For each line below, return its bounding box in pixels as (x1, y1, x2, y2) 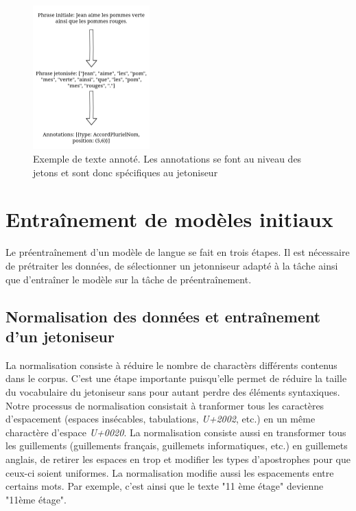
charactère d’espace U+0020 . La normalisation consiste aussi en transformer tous (5, 425, 346, 439)
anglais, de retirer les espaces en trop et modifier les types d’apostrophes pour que (5, 451, 351, 466)
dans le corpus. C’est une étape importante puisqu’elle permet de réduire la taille (5, 371, 347, 385)
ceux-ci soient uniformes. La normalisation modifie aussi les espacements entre (5, 465, 334, 479)
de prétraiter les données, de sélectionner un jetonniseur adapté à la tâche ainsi (5, 258, 338, 272)
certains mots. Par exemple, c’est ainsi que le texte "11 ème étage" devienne (5, 479, 324, 493)
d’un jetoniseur (5, 325, 115, 346)
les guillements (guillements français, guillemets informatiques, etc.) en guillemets (5, 438, 348, 453)
